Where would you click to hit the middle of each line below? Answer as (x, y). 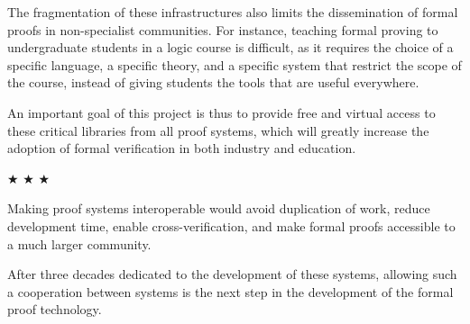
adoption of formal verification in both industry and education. (182, 148)
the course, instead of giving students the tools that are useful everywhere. (213, 82)
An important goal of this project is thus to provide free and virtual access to (221, 112)
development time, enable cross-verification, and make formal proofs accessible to (231, 225)
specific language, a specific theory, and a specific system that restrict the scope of (235, 64)
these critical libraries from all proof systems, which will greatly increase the (218, 130)
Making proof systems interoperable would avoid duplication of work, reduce (219, 208)
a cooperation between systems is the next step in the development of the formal (230, 291)
